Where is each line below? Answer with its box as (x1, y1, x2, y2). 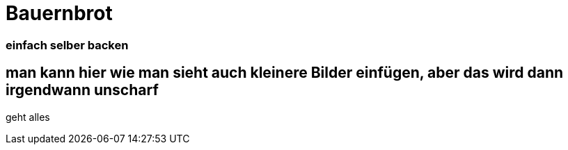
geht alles (6, 110, 50, 123)
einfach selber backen (6, 37, 129, 52)
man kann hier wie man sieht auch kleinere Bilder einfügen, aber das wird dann (6, 64, 564, 82)
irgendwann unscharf (6, 81, 159, 99)
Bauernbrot (6, 1, 113, 25)
